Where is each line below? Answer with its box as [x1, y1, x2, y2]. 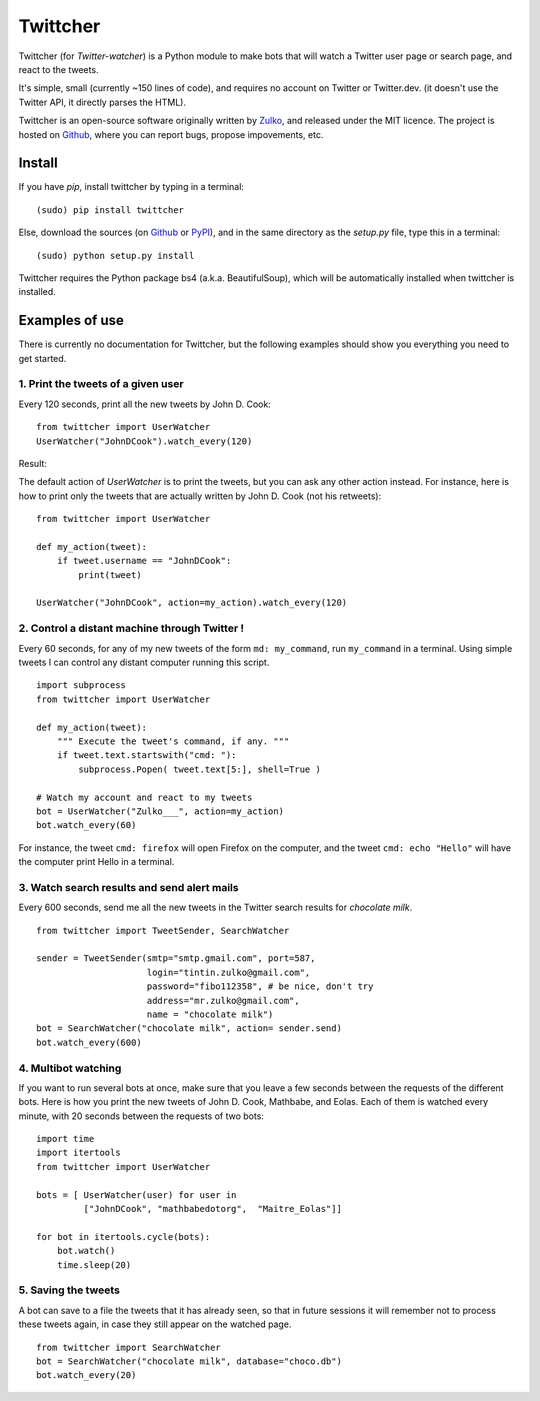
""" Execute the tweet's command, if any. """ [56, 735, 290, 747]
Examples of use [18, 312, 124, 329]
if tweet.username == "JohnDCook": [56, 555, 232, 567]
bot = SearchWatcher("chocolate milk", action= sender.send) [36, 1023, 342, 1034]
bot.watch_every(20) [36, 1370, 137, 1381]
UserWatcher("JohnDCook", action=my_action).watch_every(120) [36, 597, 348, 609]
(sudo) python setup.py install [36, 250, 195, 261]
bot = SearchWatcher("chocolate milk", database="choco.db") [36, 1355, 342, 1367]
